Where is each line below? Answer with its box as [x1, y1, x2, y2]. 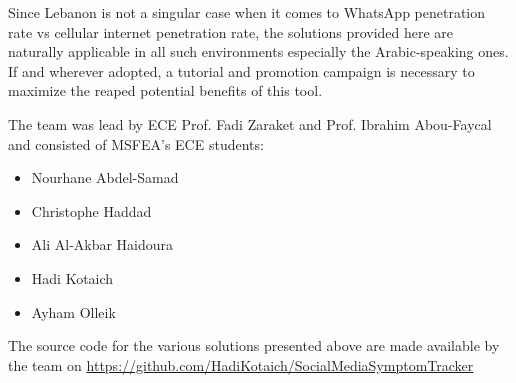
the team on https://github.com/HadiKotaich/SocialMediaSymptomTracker [8, 354, 474, 375]
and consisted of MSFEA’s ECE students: [8, 133, 264, 154]
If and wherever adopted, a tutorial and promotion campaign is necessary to [8, 60, 475, 81]
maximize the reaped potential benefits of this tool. [8, 80, 323, 101]
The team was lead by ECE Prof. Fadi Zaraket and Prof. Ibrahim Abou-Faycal [8, 113, 492, 134]
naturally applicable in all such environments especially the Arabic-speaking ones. [8, 41, 509, 62]
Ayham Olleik [31, 301, 116, 322]
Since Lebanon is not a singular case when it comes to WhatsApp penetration [8, 2, 486, 22]
